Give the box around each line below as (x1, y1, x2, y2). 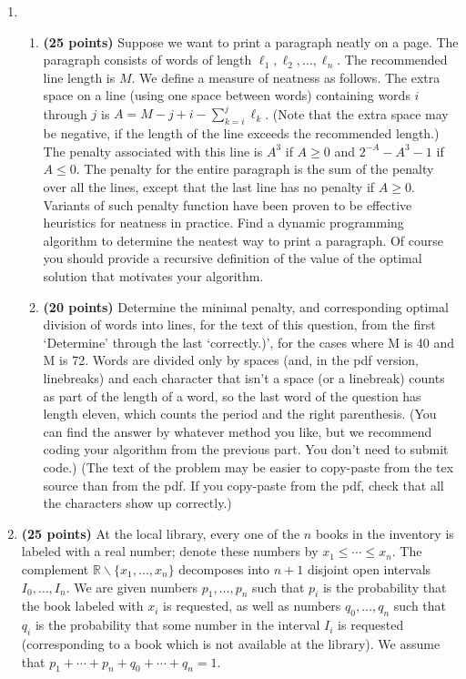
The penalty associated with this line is (43, 141, 263, 160)
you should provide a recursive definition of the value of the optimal (43, 248, 422, 268)
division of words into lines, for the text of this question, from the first (43, 315, 436, 334)
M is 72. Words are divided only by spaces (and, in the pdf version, (43, 350, 419, 370)
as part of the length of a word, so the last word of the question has (43, 386, 421, 405)
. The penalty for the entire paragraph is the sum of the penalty (76, 159, 434, 178)
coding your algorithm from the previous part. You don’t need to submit (43, 440, 449, 459)
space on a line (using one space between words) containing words (43, 86, 410, 105)
